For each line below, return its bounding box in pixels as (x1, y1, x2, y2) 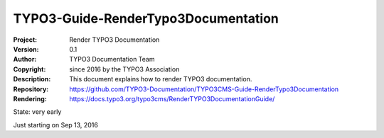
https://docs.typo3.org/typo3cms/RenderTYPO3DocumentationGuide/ (69, 94, 275, 103)
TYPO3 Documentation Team (69, 55, 155, 64)
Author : (13, 55, 37, 64)
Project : (13, 35, 38, 44)
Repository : (13, 85, 49, 93)
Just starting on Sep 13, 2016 (13, 120, 99, 129)
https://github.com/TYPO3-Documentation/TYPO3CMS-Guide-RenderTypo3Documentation (69, 85, 339, 93)
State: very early (13, 108, 62, 116)
